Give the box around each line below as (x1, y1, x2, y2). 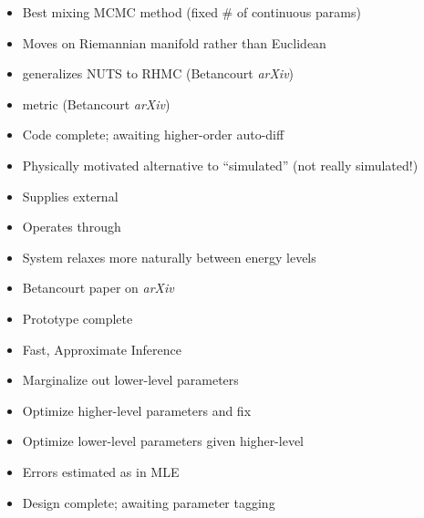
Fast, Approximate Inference (22, 339, 181, 358)
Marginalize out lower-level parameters (22, 370, 239, 389)
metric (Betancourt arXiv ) (22, 94, 171, 113)
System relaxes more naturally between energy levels (22, 247, 316, 266)
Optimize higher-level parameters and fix (22, 400, 252, 420)
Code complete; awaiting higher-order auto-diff (22, 125, 284, 144)
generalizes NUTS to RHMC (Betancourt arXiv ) (22, 64, 295, 83)
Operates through (22, 217, 121, 236)
